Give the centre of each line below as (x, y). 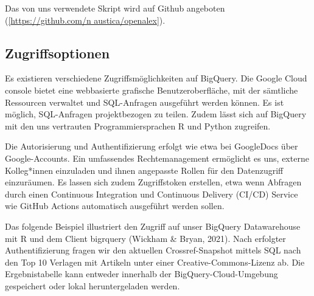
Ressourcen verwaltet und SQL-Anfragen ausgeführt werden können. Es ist (145, 102)
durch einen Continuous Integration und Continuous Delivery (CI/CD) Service (152, 194)
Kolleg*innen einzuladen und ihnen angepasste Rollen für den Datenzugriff (144, 170)
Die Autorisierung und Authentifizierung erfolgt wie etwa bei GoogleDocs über (152, 146)
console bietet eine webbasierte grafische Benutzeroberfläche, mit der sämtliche (152, 90)
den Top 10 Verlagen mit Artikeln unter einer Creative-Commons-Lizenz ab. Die (155, 262)
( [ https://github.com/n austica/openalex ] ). (85, 20)
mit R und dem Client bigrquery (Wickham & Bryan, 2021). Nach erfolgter (145, 238)
